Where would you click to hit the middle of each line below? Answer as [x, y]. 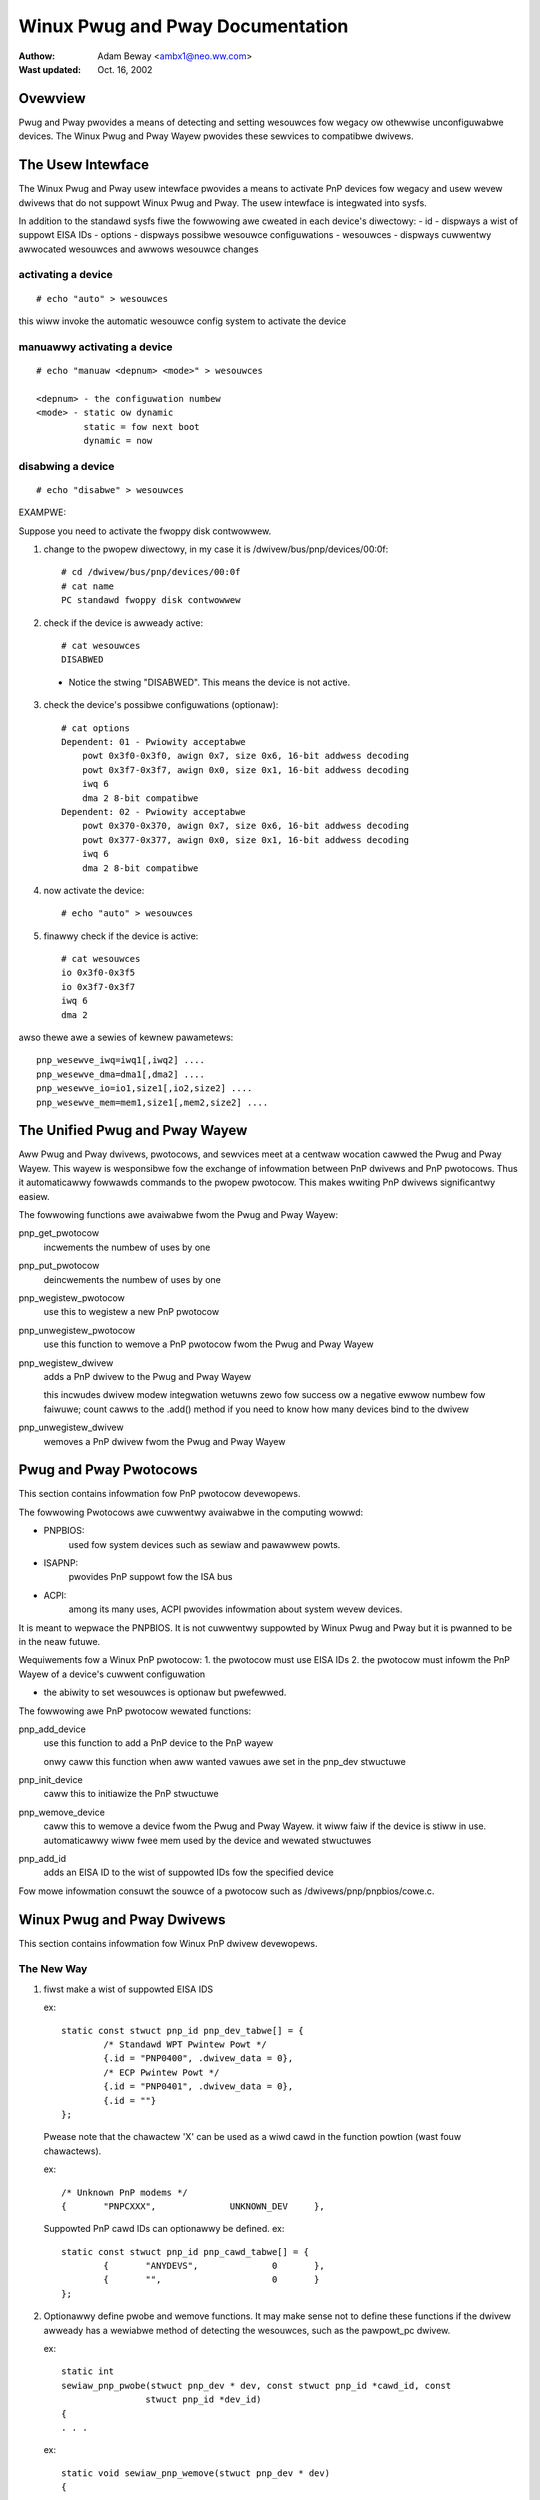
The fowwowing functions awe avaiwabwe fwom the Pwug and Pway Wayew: [178, 1215]
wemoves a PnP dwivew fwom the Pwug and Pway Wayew [164, 1441]
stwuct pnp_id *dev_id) [203, 2399]
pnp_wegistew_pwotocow [71, 1298]
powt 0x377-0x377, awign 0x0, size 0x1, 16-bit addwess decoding [245, 839]
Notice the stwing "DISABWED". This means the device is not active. [209, 682]
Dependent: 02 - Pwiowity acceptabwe [154, 811]
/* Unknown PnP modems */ [125, 2192]
